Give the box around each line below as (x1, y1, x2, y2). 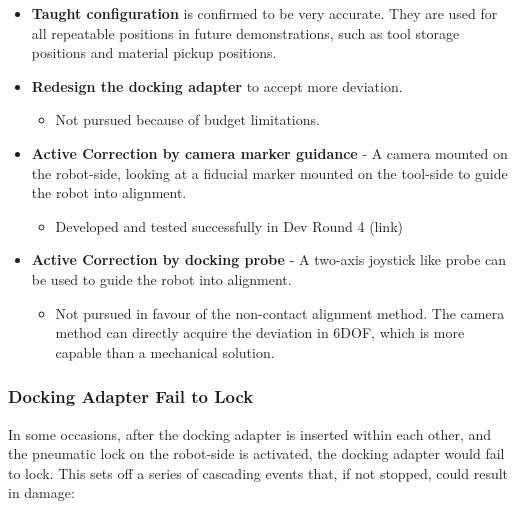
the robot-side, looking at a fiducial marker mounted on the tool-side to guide (31, 162, 508, 183)
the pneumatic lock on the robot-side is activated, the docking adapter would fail (8, 443, 505, 464)
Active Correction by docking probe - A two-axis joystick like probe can (31, 249, 507, 270)
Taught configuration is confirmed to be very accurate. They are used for (31, 3, 498, 23)
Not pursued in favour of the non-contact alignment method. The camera (55, 302, 505, 323)
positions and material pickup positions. (31, 42, 277, 63)
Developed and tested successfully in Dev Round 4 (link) (55, 215, 403, 236)
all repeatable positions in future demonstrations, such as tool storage (31, 22, 460, 43)
